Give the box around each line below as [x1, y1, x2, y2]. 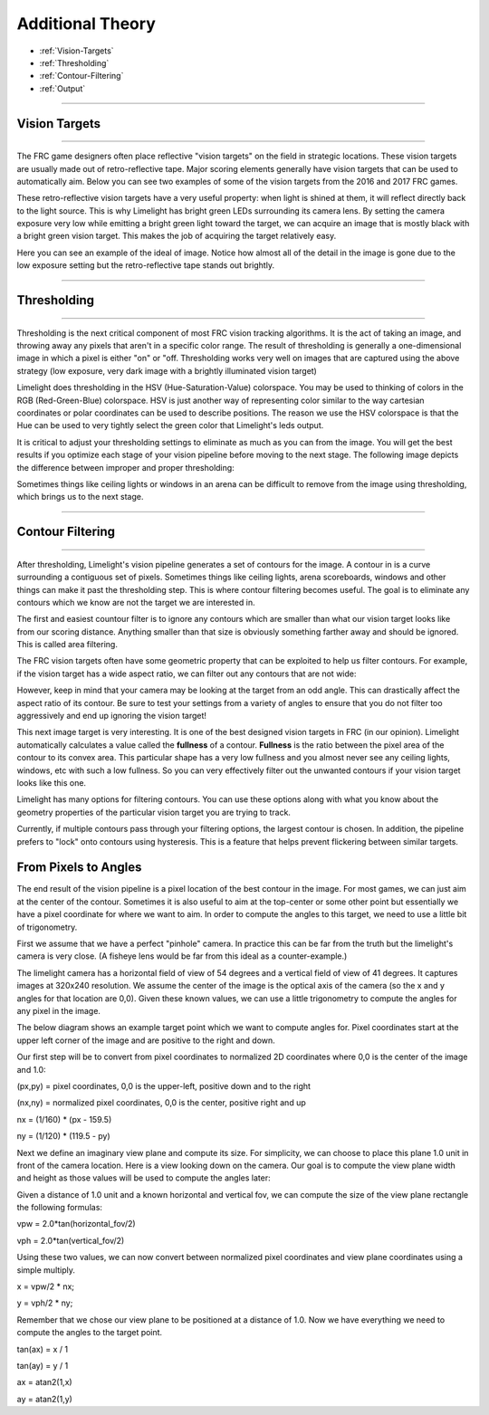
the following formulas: [16, 1202, 103, 1213]
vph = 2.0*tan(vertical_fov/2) [16, 1235, 125, 1246]
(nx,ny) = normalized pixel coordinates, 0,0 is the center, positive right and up [16, 1097, 307, 1108]
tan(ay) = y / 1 [16, 1360, 69, 1371]
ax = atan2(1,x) [16, 1377, 72, 1388]
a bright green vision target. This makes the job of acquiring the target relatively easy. [16, 231, 337, 242]
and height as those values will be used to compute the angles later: [16, 1172, 271, 1183]
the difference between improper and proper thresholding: [16, 462, 235, 473]
